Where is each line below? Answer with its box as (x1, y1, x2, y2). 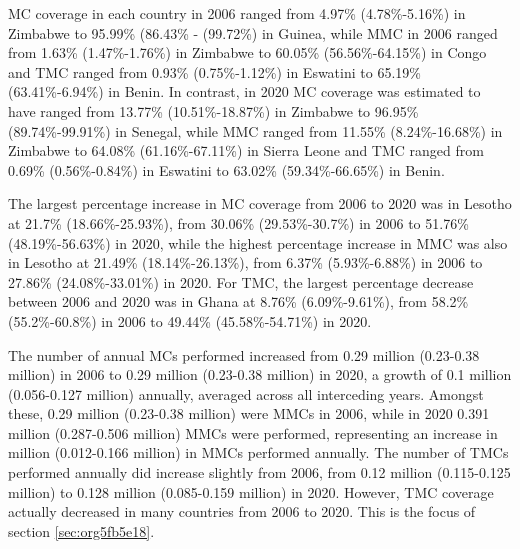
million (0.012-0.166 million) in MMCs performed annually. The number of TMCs (8, 442, 509, 463)
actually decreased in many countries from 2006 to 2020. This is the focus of (8, 501, 476, 522)
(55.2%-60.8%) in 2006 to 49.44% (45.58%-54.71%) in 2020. (8, 310, 372, 331)
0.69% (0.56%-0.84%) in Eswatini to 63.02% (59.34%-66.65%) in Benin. (8, 159, 445, 180)
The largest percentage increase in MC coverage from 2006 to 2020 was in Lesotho (8, 193, 512, 214)
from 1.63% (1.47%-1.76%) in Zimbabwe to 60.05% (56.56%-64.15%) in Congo (8, 42, 487, 63)
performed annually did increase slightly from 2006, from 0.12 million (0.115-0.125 (8, 462, 511, 483)
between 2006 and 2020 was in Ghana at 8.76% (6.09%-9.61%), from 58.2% (8, 291, 469, 312)
